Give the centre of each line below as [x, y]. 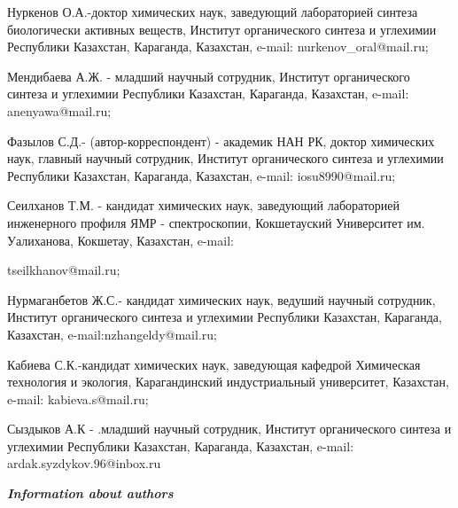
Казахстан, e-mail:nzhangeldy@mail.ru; [112, 334]
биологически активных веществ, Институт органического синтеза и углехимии [222, 29]
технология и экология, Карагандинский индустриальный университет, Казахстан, [228, 382]
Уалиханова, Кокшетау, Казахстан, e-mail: [120, 240]
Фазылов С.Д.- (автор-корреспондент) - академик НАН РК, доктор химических [221, 141]
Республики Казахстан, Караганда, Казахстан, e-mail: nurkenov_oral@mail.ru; [218, 47]
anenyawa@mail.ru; [59, 110]
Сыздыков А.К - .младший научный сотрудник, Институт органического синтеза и [229, 429]
